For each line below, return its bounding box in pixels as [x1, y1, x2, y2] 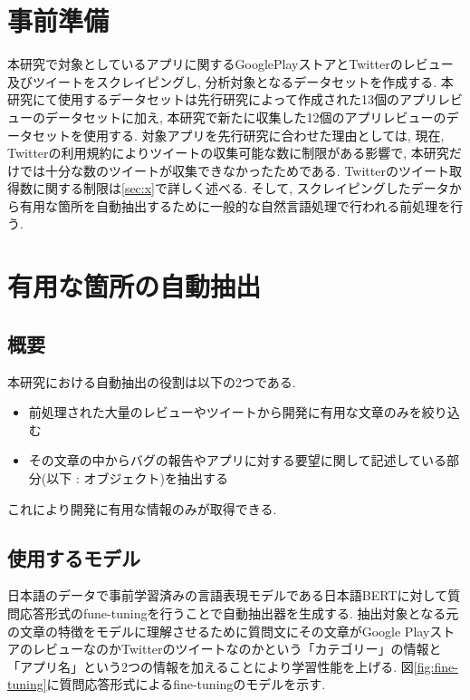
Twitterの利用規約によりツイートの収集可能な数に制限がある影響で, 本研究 [7, 143, 449, 162]
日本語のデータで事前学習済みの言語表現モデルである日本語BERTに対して [7, 586, 448, 605]
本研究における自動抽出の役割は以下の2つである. [7, 372, 296, 391]
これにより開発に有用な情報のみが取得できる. [7, 499, 277, 518]
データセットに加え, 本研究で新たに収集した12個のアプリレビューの [44, 107, 446, 126]
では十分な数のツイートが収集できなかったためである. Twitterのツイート [19, 160, 449, 180]
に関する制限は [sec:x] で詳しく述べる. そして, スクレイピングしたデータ [32, 179, 449, 198]
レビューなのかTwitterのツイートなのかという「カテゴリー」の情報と [32, 639, 442, 658]
